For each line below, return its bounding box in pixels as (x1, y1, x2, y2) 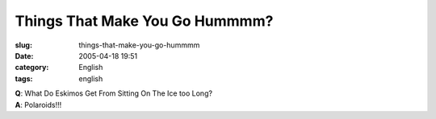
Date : (15, 51, 34, 60)
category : (15, 63, 49, 72)
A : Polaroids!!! (15, 100, 62, 109)
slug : (15, 40, 32, 50)
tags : (15, 73, 33, 84)
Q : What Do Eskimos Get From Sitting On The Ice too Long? (15, 88, 213, 98)
